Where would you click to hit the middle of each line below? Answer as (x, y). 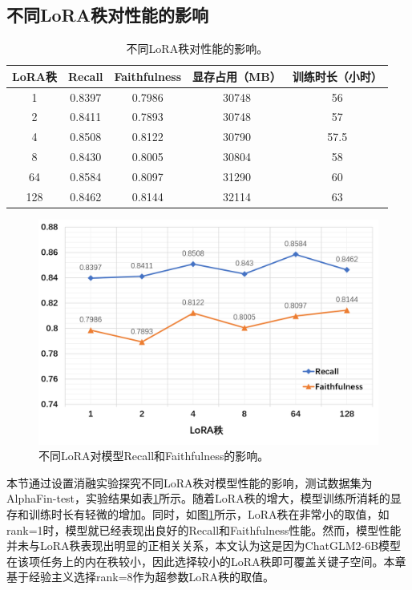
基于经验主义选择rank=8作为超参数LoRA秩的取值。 (141, 577)
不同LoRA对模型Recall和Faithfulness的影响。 (154, 456)
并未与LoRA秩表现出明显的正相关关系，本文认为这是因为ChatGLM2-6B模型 (204, 546)
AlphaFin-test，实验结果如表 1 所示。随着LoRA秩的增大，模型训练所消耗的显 (204, 498)
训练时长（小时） (337, 76)
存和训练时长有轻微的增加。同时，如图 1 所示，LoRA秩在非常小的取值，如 (198, 514)
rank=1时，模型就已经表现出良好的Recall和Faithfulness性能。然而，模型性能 (204, 529)
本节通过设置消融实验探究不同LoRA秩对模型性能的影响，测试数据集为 (190, 482)
